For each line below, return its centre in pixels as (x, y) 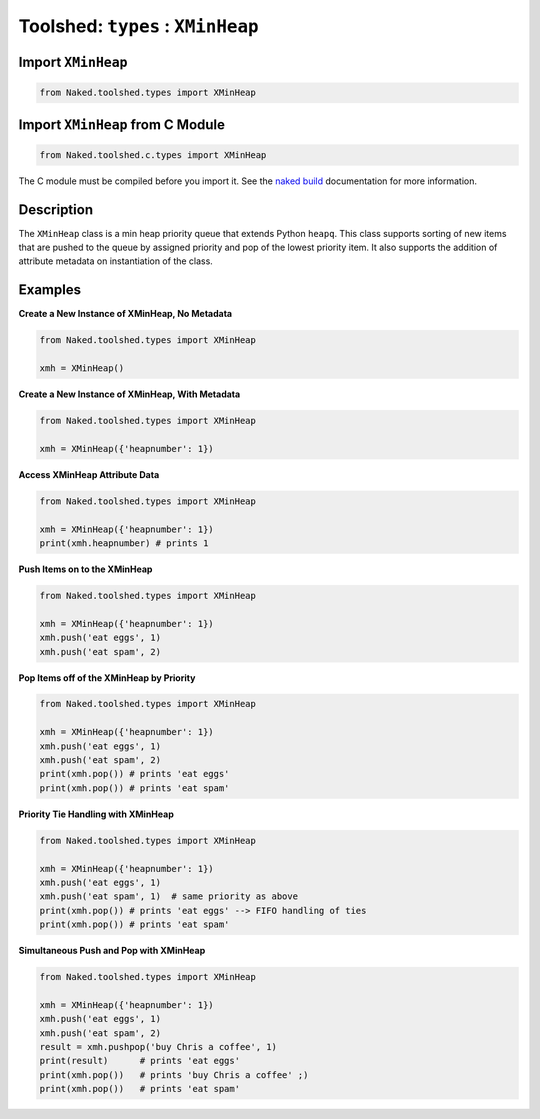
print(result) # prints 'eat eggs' (139, 1061)
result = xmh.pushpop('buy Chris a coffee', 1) (158, 1047)
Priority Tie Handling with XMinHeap (96, 814)
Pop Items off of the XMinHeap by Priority (107, 677)
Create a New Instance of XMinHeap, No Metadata (125, 314)
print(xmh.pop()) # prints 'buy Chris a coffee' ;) (174, 1074)
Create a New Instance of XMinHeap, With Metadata (129, 394)
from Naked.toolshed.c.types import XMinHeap (153, 154)
